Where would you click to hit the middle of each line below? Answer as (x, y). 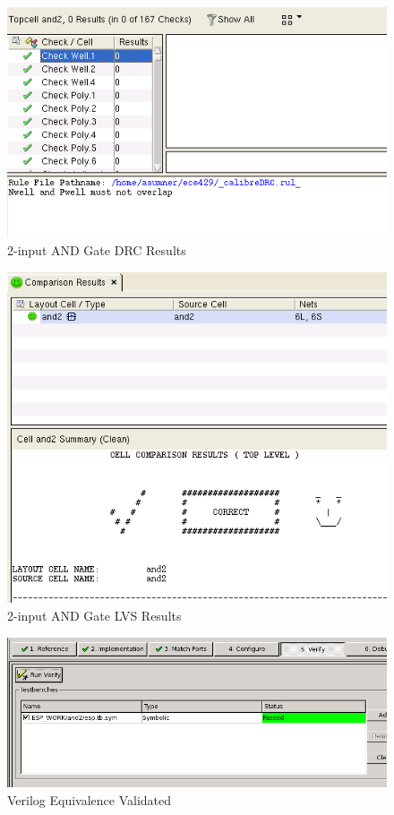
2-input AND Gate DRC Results (97, 249)
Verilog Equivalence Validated (90, 799)
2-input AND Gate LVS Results (94, 615)
